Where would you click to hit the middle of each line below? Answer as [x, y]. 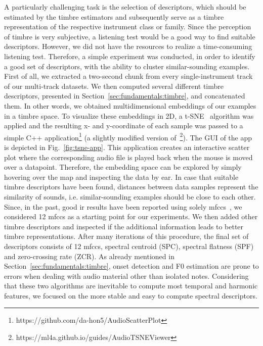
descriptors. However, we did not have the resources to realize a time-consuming [128, 46]
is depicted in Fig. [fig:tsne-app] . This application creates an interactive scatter [127, 147]
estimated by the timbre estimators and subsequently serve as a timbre [114, 16]
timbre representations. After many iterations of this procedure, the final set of [126, 236]
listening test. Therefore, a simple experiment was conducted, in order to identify [130, 56]
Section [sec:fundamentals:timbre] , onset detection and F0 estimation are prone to [131, 266]
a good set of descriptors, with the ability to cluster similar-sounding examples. [127, 66]
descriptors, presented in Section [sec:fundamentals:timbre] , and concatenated [125, 96]
